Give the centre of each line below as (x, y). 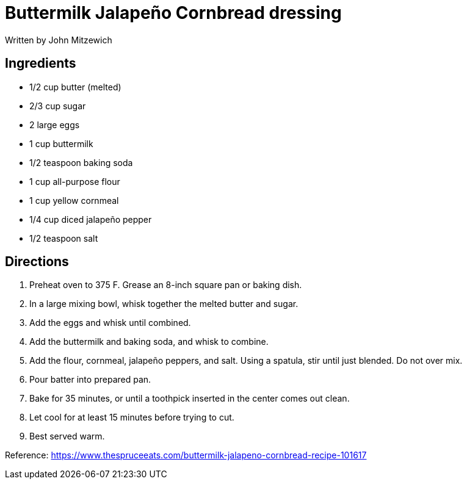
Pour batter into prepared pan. (90, 380)
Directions (37, 262)
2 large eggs (55, 125)
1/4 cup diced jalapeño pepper (91, 219)
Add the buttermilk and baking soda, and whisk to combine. (149, 342)
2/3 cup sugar (58, 106)
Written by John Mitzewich (59, 40)
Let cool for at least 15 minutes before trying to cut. (132, 417)
